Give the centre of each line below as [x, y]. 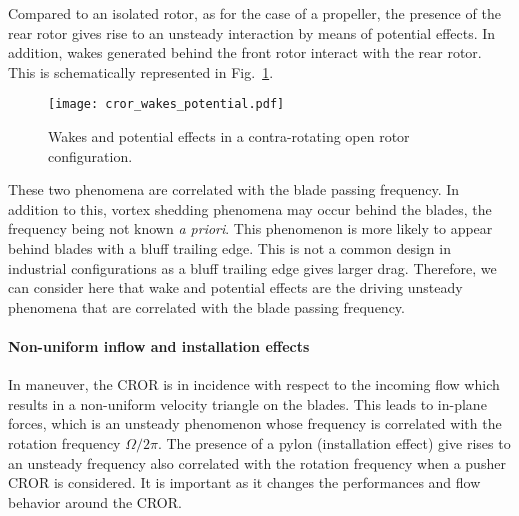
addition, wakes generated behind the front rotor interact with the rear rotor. [245, 52]
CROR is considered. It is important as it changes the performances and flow [244, 482]
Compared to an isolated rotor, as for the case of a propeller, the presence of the [254, 13]
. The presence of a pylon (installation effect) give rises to [334, 442]
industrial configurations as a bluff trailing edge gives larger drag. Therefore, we [252, 267]
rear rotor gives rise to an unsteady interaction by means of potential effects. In [252, 32]
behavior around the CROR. [95, 501]
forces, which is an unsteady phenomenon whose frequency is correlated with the [255, 423]
